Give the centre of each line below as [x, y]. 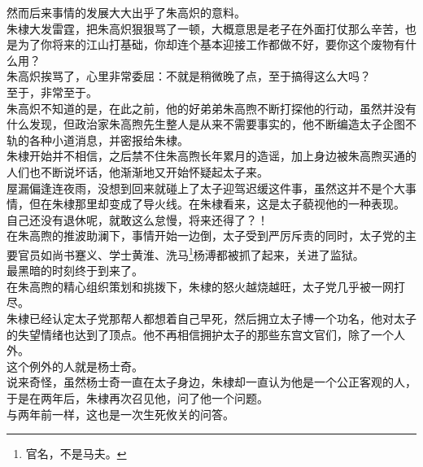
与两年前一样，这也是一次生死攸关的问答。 [120, 414]
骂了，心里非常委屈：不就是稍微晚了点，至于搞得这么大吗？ [211, 76]
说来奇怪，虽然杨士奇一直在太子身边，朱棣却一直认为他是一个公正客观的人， [211, 382]
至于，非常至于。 [52, 92]
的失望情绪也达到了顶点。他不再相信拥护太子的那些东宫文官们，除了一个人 [206, 334]
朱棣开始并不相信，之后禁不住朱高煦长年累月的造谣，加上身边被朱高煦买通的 [211, 156]
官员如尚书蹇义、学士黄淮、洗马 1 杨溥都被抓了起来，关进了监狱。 [191, 253]
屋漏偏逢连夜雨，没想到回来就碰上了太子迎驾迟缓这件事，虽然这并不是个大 [206, 188]
